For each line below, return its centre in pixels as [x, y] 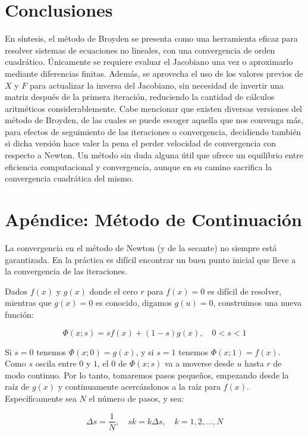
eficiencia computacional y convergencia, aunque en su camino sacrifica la [139, 166]
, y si [145, 351]
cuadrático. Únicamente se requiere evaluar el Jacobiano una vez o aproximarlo [149, 62]
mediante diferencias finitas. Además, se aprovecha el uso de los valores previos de [154, 73]
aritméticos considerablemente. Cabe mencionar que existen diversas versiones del [154, 108]
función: [19, 314]
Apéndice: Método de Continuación [153, 219]
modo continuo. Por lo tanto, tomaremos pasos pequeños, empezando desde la [147, 375]
